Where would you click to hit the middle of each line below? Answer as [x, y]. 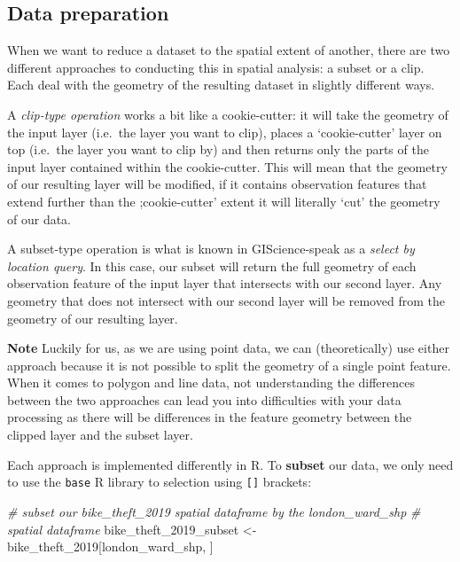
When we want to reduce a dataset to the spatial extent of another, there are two [229, 50]
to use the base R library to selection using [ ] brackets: [160, 482]
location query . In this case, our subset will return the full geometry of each [212, 265]
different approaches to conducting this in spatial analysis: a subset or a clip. [216, 67]
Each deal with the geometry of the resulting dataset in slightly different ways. [221, 85]
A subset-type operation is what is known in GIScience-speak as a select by [211, 249]
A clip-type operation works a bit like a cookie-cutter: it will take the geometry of [228, 114]
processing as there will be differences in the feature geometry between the [210, 417]
